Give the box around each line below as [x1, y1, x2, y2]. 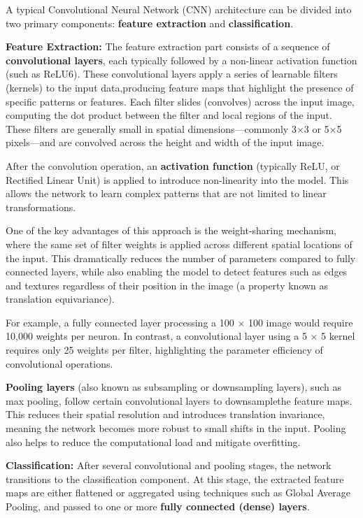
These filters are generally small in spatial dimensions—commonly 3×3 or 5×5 [6, 121, 342, 136]
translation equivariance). [6, 292, 115, 306]
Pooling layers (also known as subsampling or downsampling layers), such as [6, 380, 342, 394]
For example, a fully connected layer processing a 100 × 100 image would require [6, 315, 353, 329]
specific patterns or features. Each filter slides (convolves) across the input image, [6, 94, 355, 108]
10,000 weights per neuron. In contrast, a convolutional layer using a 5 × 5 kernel [6, 329, 355, 343]
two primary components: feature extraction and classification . [6, 15, 294, 30]
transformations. [6, 199, 76, 214]
